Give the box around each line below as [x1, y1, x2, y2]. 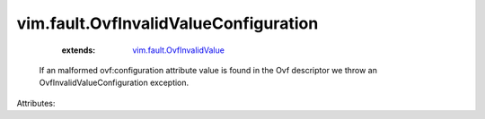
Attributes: [16, 98, 56, 108]
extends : [61, 45, 96, 55]
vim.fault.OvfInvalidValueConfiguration [16, 13, 319, 33]
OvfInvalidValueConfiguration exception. [39, 77, 190, 89]
